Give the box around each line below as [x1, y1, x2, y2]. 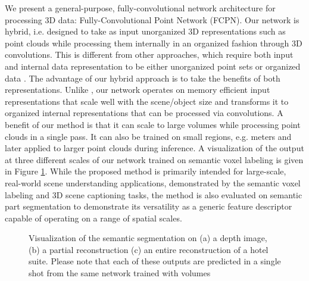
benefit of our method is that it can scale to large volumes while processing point [5, 118, 301, 130]
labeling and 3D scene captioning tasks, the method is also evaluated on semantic [5, 188, 302, 201]
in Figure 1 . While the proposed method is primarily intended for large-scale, [5, 165, 286, 177]
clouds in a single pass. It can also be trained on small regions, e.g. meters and [5, 130, 292, 142]
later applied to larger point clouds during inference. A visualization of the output [5, 142, 304, 154]
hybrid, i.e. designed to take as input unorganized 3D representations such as [5, 25, 286, 38]
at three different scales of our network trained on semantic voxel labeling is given [5, 153, 304, 166]
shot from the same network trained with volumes [29, 267, 211, 279]
